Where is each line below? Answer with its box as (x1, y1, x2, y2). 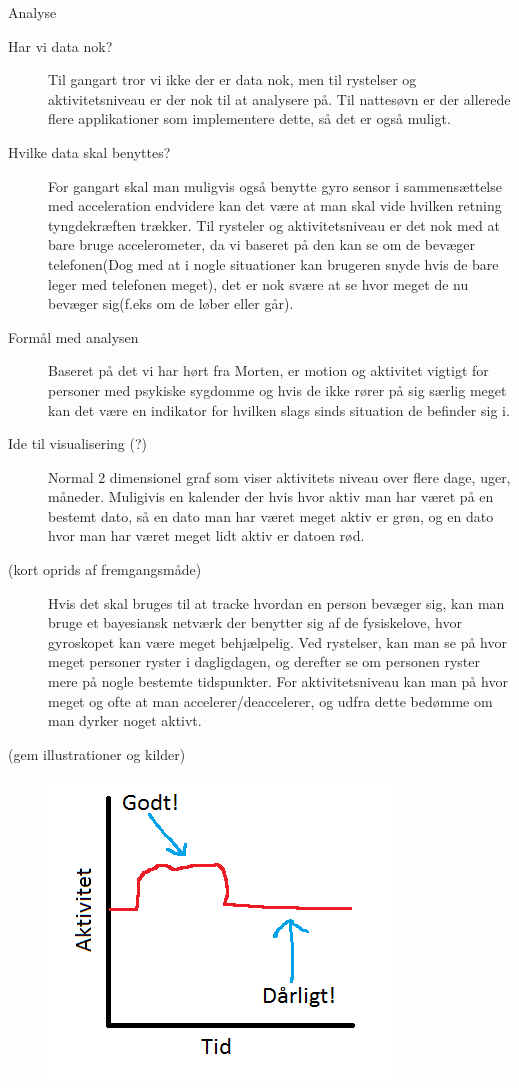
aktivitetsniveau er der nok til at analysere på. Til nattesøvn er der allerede (48, 88, 511, 109)
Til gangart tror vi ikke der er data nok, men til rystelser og (48, 69, 417, 90)
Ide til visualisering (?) (8, 433, 148, 454)
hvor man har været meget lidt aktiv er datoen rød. (48, 525, 365, 546)
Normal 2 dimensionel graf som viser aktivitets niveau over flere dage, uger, (48, 466, 511, 487)
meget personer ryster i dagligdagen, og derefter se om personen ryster (48, 651, 480, 672)
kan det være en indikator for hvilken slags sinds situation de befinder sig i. (48, 399, 510, 420)
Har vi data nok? (8, 35, 113, 56)
